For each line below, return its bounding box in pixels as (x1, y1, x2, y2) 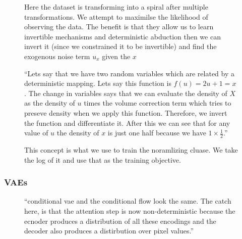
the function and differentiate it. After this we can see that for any (24, 117, 230, 128)
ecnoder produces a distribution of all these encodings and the (24, 215, 216, 226)
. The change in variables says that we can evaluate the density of (24, 87, 227, 98)
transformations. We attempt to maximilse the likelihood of (24, 11, 208, 22)
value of (24, 127, 48, 138)
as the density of (24, 98, 75, 108)
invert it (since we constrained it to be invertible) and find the (24, 41, 217, 52)
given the (102, 51, 131, 61)
